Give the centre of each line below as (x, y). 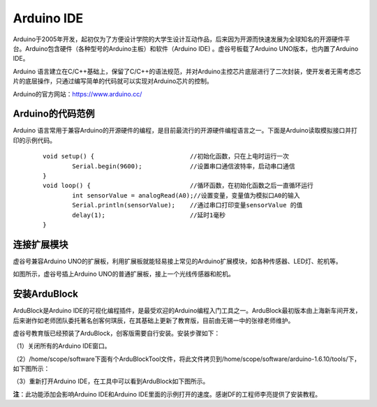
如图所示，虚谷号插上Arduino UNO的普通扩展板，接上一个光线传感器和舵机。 (124, 274)
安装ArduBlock (46, 294)
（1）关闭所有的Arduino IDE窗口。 (62, 346)
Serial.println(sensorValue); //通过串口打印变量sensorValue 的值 (187, 205)
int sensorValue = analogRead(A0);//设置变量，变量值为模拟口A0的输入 (186, 195)
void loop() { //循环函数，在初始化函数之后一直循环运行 (178, 186)
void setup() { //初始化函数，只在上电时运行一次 (166, 156)
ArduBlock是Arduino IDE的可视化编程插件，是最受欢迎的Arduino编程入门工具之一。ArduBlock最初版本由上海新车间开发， (187, 311)
